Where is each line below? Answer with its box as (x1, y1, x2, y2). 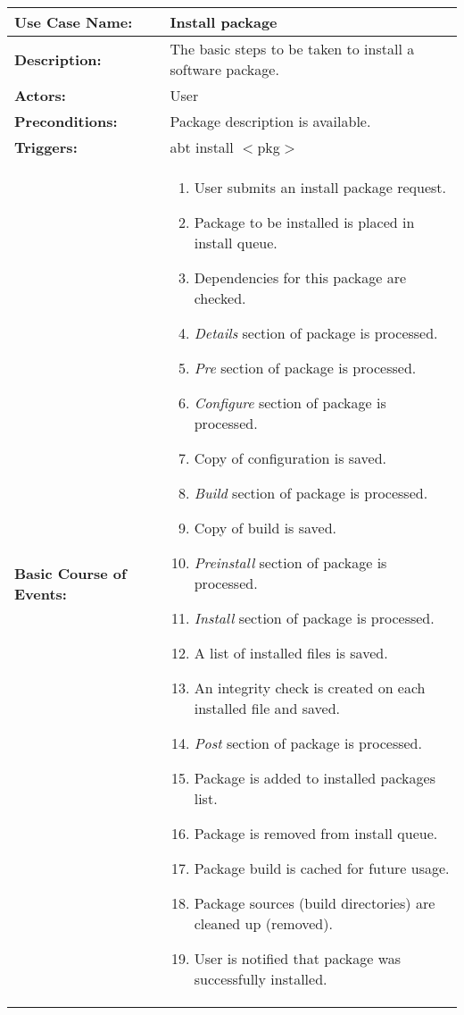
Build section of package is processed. (194, 482, 428, 503)
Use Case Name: (14, 12, 133, 32)
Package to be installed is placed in (194, 212, 415, 232)
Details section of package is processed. (194, 323, 438, 343)
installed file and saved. (194, 698, 341, 718)
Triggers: (14, 137, 78, 157)
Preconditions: (14, 111, 118, 131)
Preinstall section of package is (194, 552, 387, 573)
